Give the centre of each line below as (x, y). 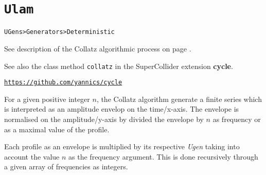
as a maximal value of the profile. (57, 129)
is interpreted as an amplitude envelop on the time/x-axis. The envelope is (122, 109)
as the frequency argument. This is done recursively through (163, 156)
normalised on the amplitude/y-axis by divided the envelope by (104, 119)
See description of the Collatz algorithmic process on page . (98, 48)
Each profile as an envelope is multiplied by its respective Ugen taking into (122, 146)
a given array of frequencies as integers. (66, 167)
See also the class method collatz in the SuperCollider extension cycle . (119, 66)
